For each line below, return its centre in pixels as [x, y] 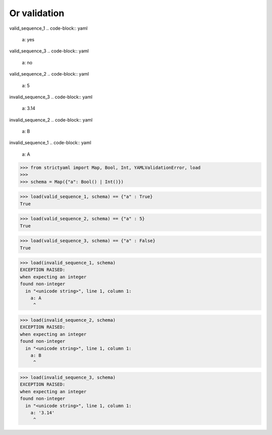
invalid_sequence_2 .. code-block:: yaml [51, 120]
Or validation [37, 13]
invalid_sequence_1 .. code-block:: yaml [50, 143]
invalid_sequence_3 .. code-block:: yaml [51, 97]
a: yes [28, 39]
